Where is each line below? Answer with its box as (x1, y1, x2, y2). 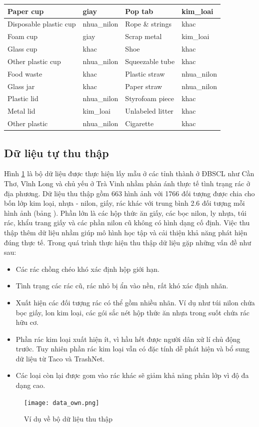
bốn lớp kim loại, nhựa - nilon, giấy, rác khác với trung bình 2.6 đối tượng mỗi (4, 198, 245, 208)
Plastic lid (7, 93, 38, 104)
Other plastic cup (7, 56, 61, 66)
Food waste (7, 68, 42, 79)
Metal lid (7, 106, 35, 116)
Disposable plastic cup (7, 19, 76, 29)
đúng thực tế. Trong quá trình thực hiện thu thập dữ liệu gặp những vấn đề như (4, 237, 251, 247)
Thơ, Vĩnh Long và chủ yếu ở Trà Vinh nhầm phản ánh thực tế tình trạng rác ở (4, 178, 250, 188)
